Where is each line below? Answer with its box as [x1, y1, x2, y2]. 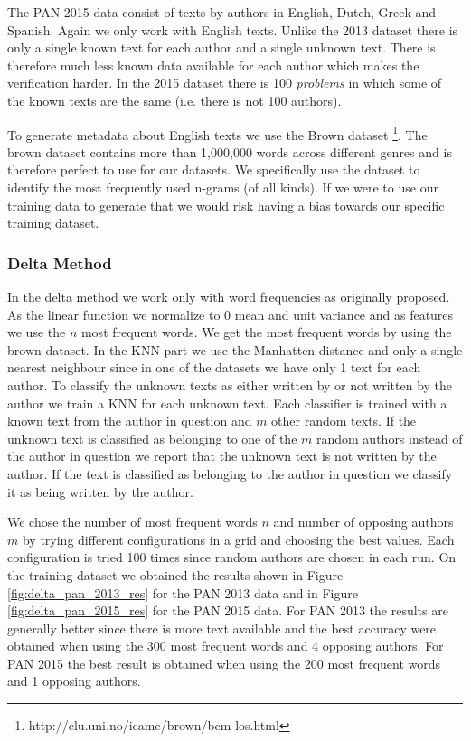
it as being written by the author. [7, 482, 193, 501]
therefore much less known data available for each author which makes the [7, 55, 419, 74]
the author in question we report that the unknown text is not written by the [7, 446, 437, 465]
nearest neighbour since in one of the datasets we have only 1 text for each [7, 358, 421, 377]
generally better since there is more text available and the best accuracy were [7, 618, 437, 637]
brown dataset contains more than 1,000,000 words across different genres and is [7, 142, 452, 161]
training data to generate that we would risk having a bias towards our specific [7, 195, 445, 214]
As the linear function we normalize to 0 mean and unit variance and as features [7, 305, 454, 324]
